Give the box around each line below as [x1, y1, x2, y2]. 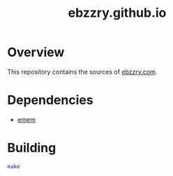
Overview [7, 44, 65, 60]
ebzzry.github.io [68, 5, 167, 21]
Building [7, 140, 57, 156]
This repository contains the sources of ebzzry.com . [7, 67, 158, 76]
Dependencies [7, 93, 93, 108]
